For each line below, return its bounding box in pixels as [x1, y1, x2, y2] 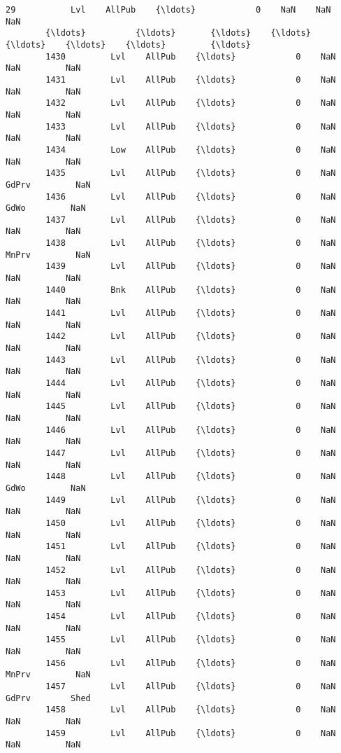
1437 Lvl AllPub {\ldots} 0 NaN [45, 214, 336, 225]
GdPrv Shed [6, 693, 91, 703]
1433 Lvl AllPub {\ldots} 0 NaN [45, 121, 336, 132]
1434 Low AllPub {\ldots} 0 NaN [45, 144, 336, 155]
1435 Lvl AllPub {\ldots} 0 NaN [45, 168, 336, 179]
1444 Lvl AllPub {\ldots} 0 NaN [45, 378, 336, 388]
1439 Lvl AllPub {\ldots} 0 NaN [45, 261, 336, 272]
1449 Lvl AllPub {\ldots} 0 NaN [45, 495, 336, 505]
